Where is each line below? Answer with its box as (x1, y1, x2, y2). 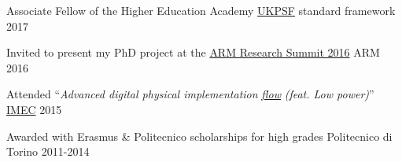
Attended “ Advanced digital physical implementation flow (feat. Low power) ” (6, 86, 374, 102)
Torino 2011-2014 (6, 143, 90, 160)
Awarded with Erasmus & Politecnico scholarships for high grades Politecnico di (6, 127, 393, 144)
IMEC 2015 (6, 101, 62, 117)
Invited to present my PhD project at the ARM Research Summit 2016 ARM (6, 44, 380, 61)
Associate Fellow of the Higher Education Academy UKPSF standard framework (6, 2, 396, 18)
